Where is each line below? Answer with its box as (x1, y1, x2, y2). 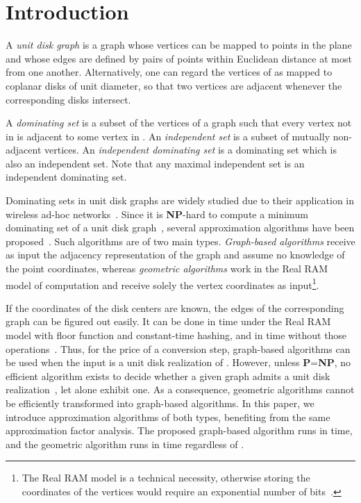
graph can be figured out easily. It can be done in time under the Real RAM (6, 314, 331, 329)
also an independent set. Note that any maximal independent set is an (6, 156, 305, 170)
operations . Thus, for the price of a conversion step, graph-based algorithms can (6, 341, 351, 356)
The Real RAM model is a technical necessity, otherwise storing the (22, 470, 310, 485)
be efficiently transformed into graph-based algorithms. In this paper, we (6, 396, 314, 411)
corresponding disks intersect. (6, 92, 131, 106)
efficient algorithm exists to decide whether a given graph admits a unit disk (6, 368, 330, 383)
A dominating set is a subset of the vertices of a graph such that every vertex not (6, 115, 352, 130)
